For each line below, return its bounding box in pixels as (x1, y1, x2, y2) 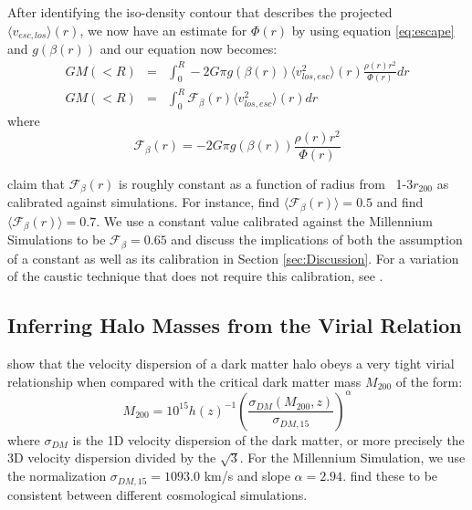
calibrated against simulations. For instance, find (7, 193, 280, 212)
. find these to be (342, 466, 438, 485)
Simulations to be (7, 230, 106, 249)
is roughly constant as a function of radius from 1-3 (119, 173, 414, 193)
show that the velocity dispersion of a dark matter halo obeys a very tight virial (7, 354, 455, 373)
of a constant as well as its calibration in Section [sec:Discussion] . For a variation (7, 248, 459, 267)
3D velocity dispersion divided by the (7, 448, 216, 467)
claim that (7, 173, 65, 193)
